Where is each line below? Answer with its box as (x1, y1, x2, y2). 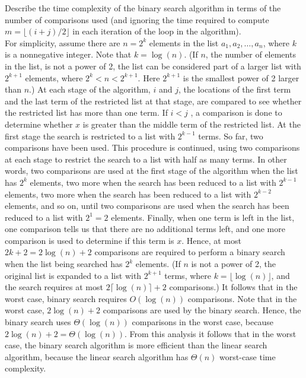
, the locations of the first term (178, 83, 291, 96)
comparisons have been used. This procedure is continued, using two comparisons (5, 141, 300, 154)
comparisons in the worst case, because (132, 316, 273, 328)
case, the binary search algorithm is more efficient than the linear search (5, 339, 267, 351)
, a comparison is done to (190, 106, 282, 119)
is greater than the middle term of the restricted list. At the (82, 117, 301, 130)
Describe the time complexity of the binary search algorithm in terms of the (5, 2, 281, 14)
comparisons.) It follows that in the (169, 281, 298, 293)
